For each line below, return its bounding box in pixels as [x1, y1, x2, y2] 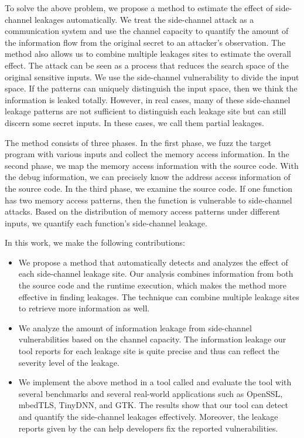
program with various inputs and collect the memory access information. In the [5, 148, 289, 160]
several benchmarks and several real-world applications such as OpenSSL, [18, 387, 283, 399]
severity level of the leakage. [18, 356, 119, 368]
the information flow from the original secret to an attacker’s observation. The [5, 36, 286, 48]
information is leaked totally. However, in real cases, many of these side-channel [5, 93, 291, 106]
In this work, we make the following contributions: [5, 236, 185, 249]
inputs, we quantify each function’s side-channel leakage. [5, 216, 207, 229]
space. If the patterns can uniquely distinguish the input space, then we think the [5, 82, 298, 94]
